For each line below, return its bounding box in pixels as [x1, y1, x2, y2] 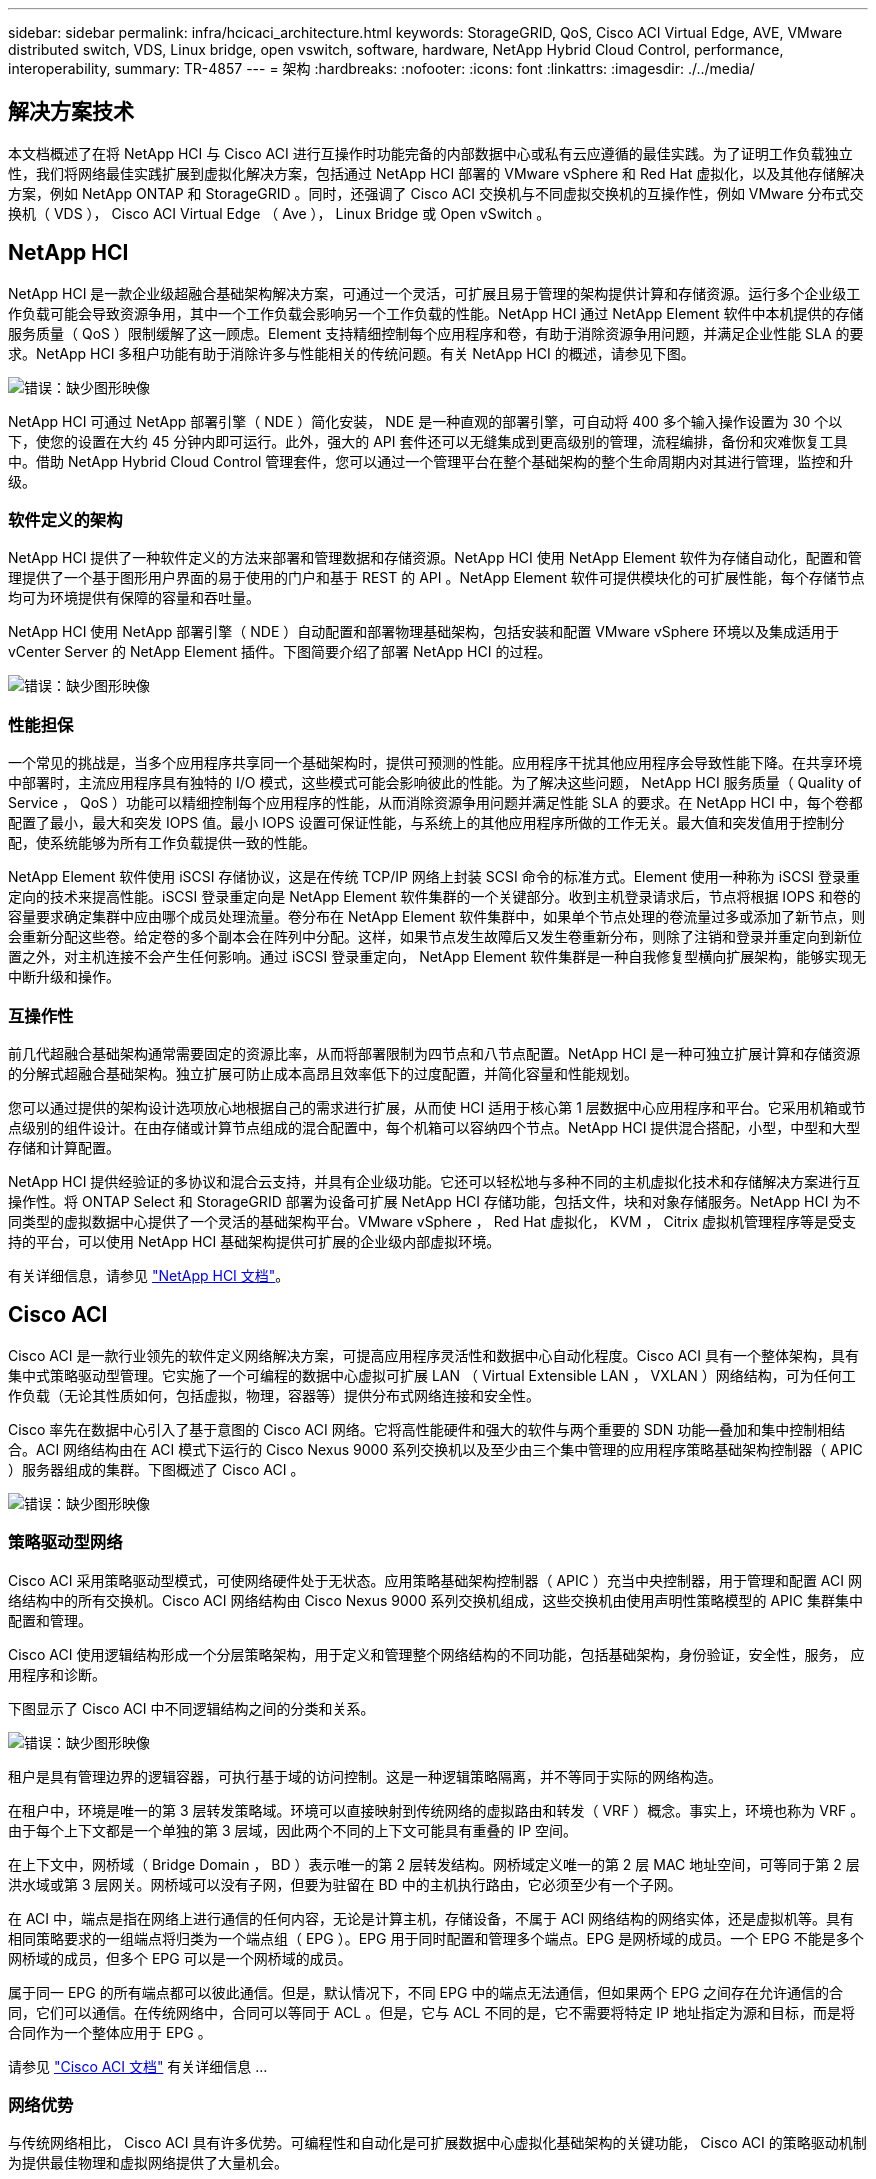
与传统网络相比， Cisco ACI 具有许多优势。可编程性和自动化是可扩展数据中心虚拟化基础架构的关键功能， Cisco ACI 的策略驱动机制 [8, 2134, 867, 2152]
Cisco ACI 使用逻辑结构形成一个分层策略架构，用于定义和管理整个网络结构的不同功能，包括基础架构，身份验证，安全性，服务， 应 [8, 1645, 865, 1663]
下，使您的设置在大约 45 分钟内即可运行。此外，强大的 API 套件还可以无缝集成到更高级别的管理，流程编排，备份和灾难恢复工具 [8, 432, 848, 450]
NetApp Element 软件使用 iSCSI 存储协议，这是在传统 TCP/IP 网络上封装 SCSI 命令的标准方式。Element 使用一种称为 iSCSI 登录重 [8, 868, 861, 886]
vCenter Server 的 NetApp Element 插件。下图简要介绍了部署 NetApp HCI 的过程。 [8, 643, 552, 661]
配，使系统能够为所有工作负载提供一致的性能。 [8, 834, 316, 852]
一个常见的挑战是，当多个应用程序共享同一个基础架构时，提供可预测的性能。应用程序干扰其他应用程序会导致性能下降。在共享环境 [8, 754, 862, 772]
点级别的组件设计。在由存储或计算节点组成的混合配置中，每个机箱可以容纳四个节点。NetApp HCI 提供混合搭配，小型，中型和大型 [8, 1118, 861, 1136]
